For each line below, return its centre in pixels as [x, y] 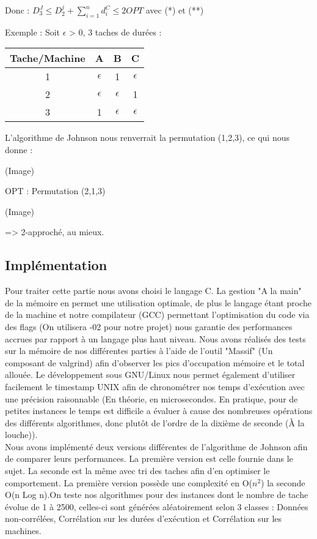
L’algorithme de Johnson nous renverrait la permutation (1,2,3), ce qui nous [147, 138]
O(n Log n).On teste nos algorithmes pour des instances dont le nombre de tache [157, 495]
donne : [19, 149]
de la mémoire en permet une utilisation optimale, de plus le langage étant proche [158, 302]
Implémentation [56, 265]
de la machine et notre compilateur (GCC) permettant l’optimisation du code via [157, 315]
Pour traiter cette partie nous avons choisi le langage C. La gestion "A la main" [153, 291]
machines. [23, 531]
